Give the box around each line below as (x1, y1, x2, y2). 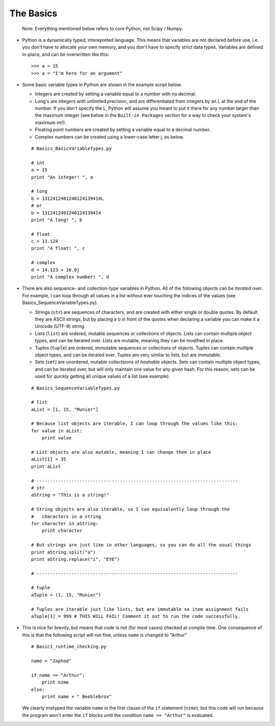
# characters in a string (31, 513, 101, 520)
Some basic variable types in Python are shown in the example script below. (22, 82, 182, 88)
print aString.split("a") (31, 549, 96, 555)
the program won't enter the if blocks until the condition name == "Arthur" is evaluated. (22, 712, 214, 718)
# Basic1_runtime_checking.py (31, 644, 107, 650)
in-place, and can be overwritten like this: (22, 51, 109, 57)
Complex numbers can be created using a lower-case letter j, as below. (35, 134, 184, 140)
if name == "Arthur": (31, 672, 85, 678)
